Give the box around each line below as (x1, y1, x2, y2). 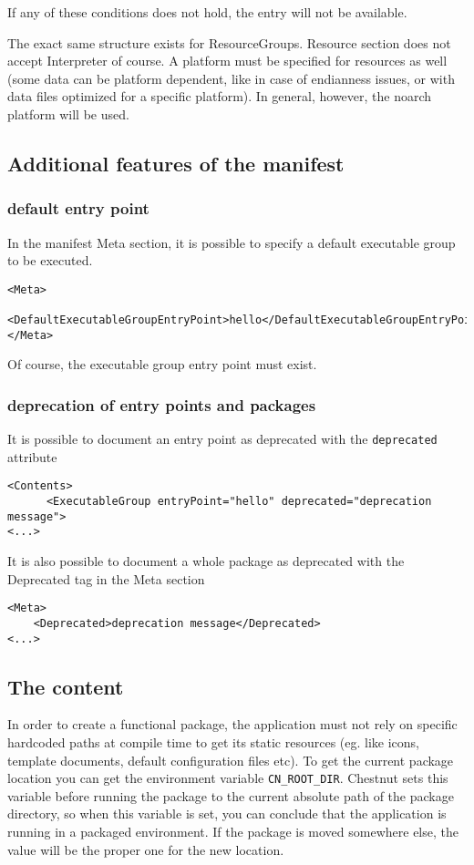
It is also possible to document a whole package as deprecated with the (7, 551, 405, 571)
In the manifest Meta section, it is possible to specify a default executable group (7, 232, 456, 252)
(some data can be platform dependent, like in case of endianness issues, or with (7, 68, 455, 88)
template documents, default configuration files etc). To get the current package (7, 750, 454, 769)
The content (7, 672, 124, 700)
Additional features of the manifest (7, 149, 345, 177)
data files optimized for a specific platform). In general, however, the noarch (7, 87, 432, 106)
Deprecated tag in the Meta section (7, 569, 205, 588)
